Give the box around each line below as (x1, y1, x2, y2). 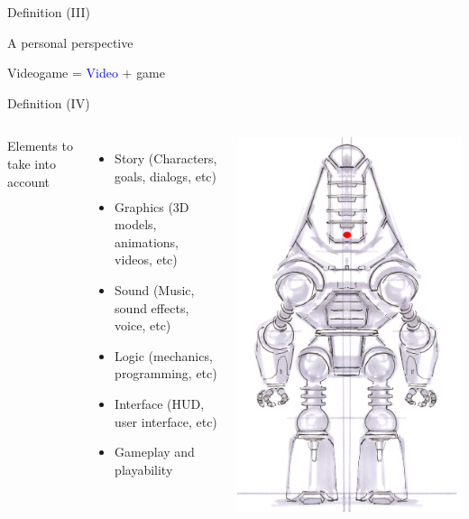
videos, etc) (115, 250, 178, 269)
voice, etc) (115, 316, 171, 335)
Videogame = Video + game (7, 63, 166, 82)
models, (115, 215, 157, 234)
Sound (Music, (115, 280, 195, 299)
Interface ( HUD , (115, 394, 205, 412)
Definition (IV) (7, 93, 90, 112)
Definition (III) (7, 3, 90, 21)
